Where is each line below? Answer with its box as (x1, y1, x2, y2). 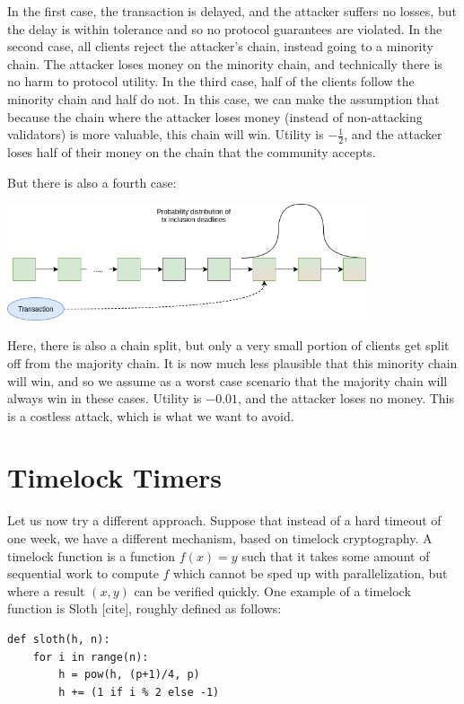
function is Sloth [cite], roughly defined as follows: (7, 599, 282, 618)
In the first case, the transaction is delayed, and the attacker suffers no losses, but (7, 2, 457, 20)
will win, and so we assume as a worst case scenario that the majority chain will (7, 371, 448, 390)
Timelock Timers (7, 459, 222, 496)
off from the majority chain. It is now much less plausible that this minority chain (7, 353, 458, 372)
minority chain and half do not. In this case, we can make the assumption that (7, 89, 440, 108)
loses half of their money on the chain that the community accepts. (7, 142, 376, 161)
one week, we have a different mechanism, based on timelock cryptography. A (7, 529, 433, 547)
